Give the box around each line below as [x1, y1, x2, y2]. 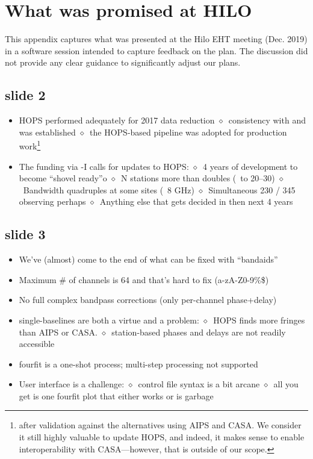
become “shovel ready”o [19, 172, 107, 184]
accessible [19, 337, 55, 350]
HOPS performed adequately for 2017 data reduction [19, 114, 215, 126]
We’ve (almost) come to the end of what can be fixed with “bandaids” [19, 253, 278, 266]
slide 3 [5, 225, 46, 243]
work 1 [19, 138, 41, 152]
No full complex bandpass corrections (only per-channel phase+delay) [19, 293, 277, 306]
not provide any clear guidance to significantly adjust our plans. [5, 56, 241, 69]
